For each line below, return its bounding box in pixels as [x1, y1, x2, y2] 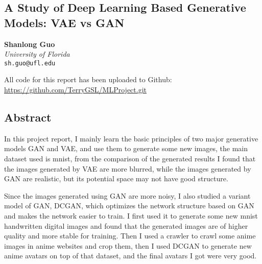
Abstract [4, 109, 52, 125]
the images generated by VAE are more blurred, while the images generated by [4, 163, 251, 174]
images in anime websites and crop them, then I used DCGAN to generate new [4, 240, 252, 251]
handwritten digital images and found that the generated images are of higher [4, 220, 248, 231]
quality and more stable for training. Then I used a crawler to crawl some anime [4, 230, 256, 241]
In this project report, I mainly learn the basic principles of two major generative [4, 133, 258, 143]
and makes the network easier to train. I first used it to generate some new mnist [4, 210, 258, 221]
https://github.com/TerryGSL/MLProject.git [4, 84, 147, 95]
